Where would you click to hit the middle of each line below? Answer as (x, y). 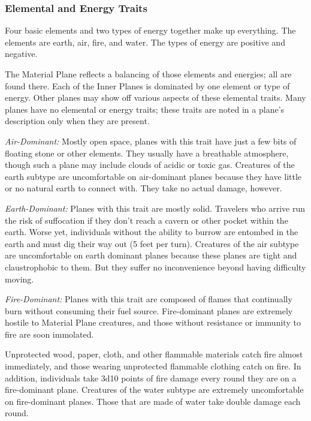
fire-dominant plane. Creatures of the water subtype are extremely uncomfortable (154, 390)
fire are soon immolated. (49, 334)
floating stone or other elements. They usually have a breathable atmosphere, (147, 153)
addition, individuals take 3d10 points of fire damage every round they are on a (151, 378)
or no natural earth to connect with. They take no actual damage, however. (144, 188)
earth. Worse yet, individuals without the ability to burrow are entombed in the (152, 232)
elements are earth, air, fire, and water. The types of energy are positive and (145, 42)
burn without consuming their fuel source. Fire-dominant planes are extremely (149, 310)
